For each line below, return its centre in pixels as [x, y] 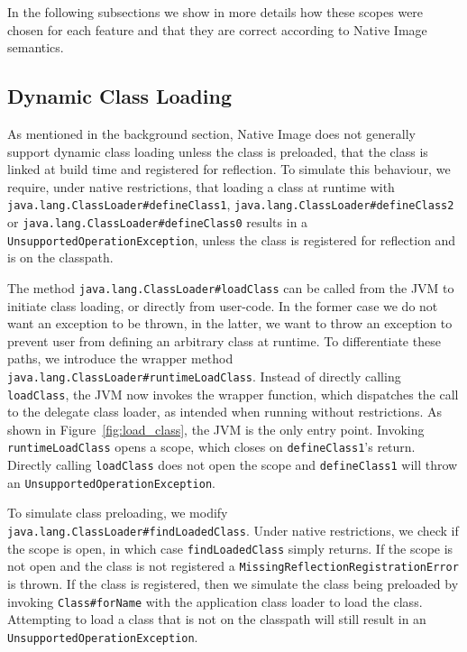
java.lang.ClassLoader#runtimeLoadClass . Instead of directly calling [204, 376]
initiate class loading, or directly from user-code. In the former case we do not [223, 305]
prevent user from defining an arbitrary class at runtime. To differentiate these [224, 340]
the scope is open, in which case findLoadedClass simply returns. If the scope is [230, 548]
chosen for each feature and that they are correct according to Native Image [217, 29]
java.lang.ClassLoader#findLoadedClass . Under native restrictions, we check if [233, 531]
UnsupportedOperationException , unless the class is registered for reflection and [232, 239]
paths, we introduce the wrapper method [120, 358]
